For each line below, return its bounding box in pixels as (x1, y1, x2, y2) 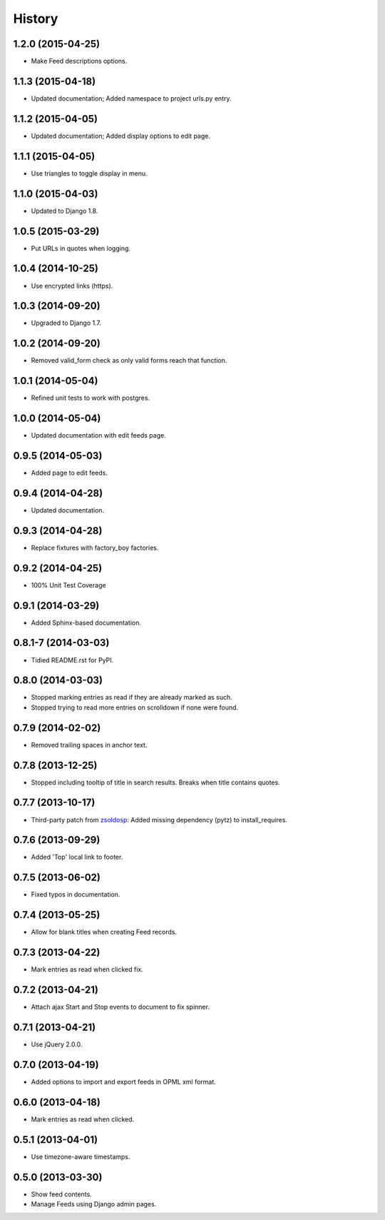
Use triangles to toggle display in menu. (31, 168, 148, 178)
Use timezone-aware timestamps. (31, 1152, 130, 1161)
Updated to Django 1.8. (31, 206, 98, 215)
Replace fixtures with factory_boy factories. (31, 543, 159, 552)
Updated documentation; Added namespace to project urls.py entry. (31, 94, 232, 103)
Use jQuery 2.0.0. (31, 1040, 83, 1049)
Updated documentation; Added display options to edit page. (31, 131, 210, 140)
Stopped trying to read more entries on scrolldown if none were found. (31, 703, 239, 712)
